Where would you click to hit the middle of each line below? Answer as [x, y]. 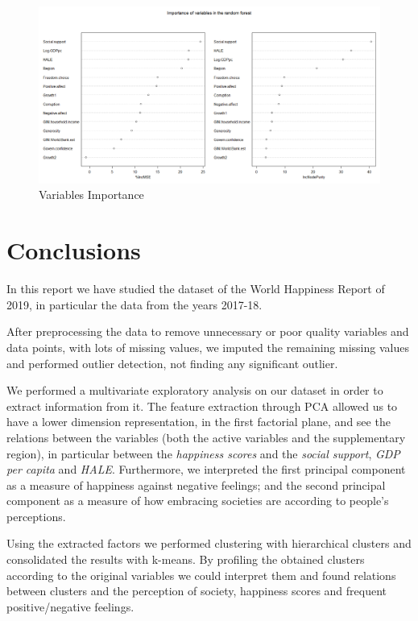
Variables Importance [91, 195]
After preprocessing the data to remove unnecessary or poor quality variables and [208, 331]
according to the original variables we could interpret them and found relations [201, 575]
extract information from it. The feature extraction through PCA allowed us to [202, 406]
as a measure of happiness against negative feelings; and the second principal [196, 484]
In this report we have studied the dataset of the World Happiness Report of [196, 289]
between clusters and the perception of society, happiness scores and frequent [197, 591]
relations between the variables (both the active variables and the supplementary [206, 437]
